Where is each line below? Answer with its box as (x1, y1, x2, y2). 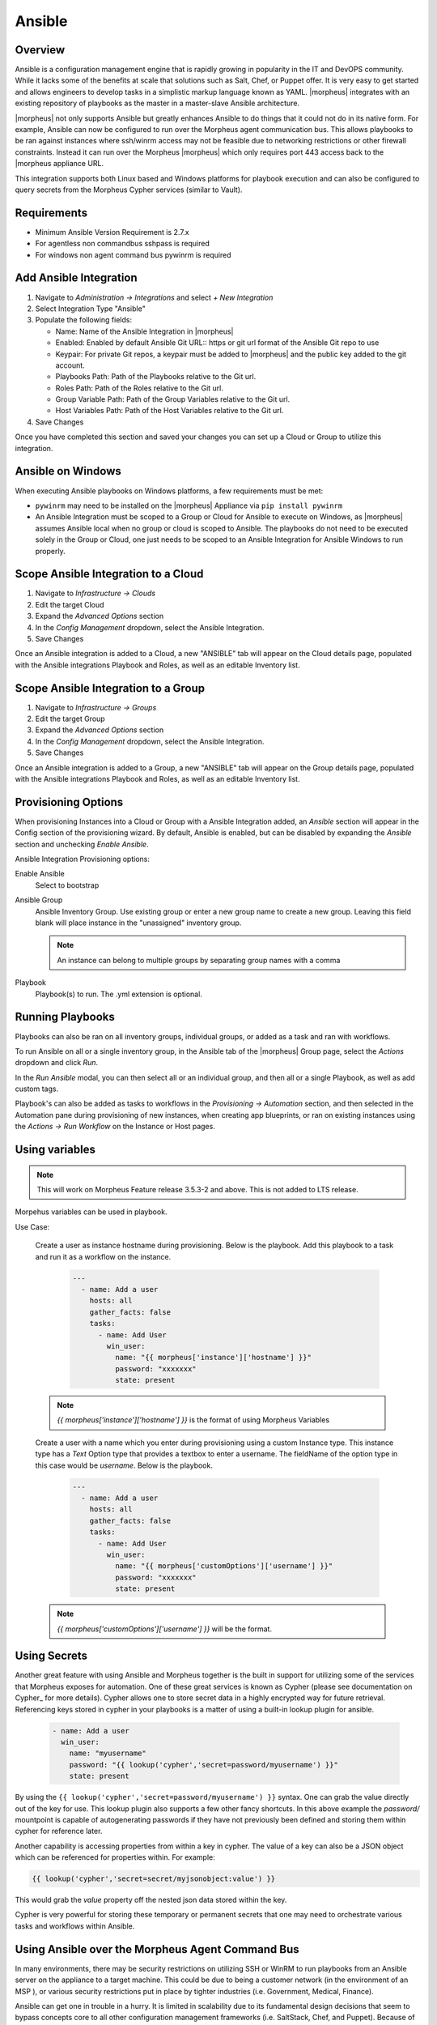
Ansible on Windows (15, 464, 121, 478)
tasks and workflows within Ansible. (15, 1921, 135, 1931)
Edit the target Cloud (35, 599, 104, 609)
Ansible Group (15, 895, 63, 905)
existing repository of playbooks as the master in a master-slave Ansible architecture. (15, 98, 299, 109)
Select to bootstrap (35, 880, 100, 890)
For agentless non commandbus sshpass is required (35, 239, 210, 249)
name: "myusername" (69, 1749, 147, 1758)
